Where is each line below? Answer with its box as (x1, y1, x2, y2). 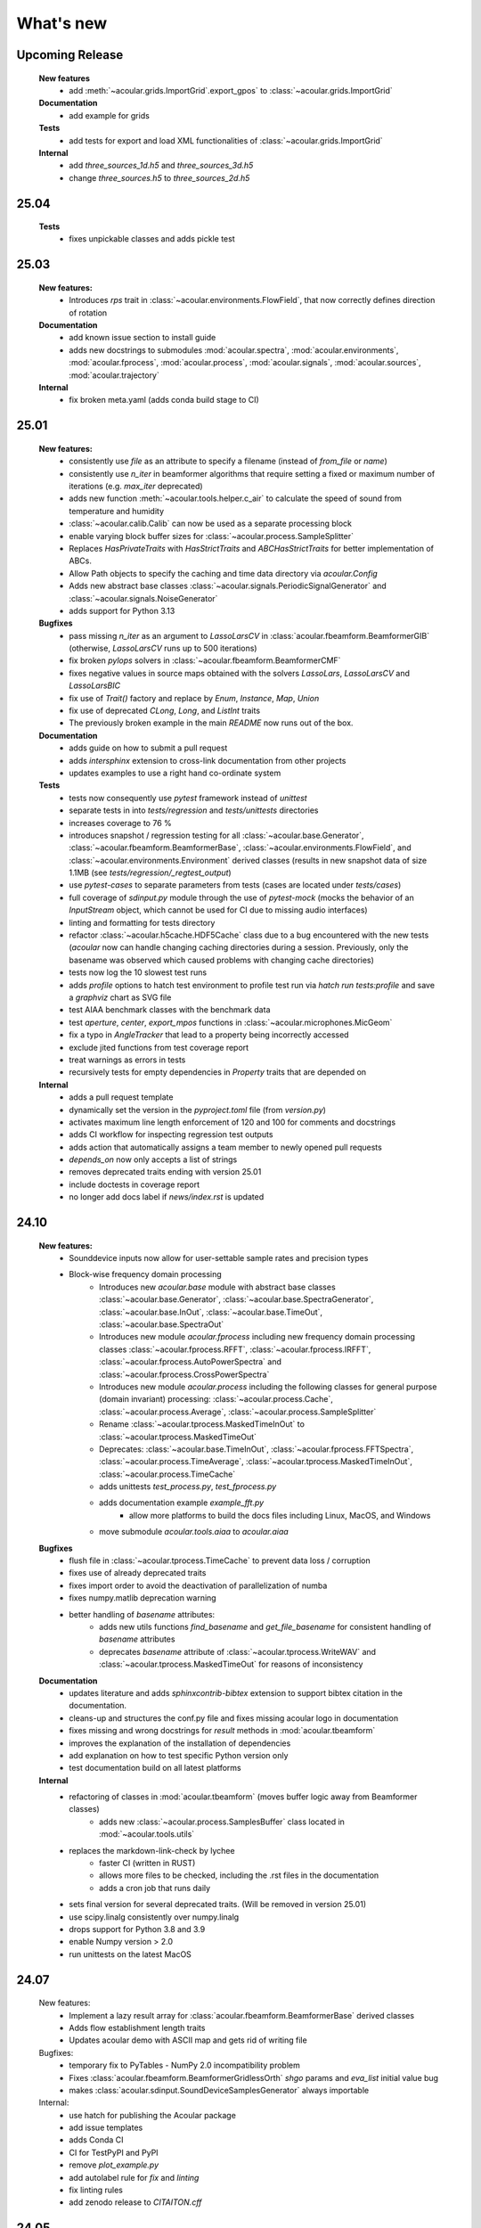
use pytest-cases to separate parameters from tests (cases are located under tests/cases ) (69, 880, 402, 890)
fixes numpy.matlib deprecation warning (69, 1593, 217, 1603)
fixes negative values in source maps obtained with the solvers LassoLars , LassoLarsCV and (69, 668, 410, 678)
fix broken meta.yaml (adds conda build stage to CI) (69, 395, 260, 405)
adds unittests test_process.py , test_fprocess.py (99, 1481, 277, 1492)
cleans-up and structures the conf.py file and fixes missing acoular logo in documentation (69, 1712, 399, 1724)
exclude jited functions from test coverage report (69, 1042, 249, 1053)
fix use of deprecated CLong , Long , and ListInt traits (69, 705, 261, 717)
